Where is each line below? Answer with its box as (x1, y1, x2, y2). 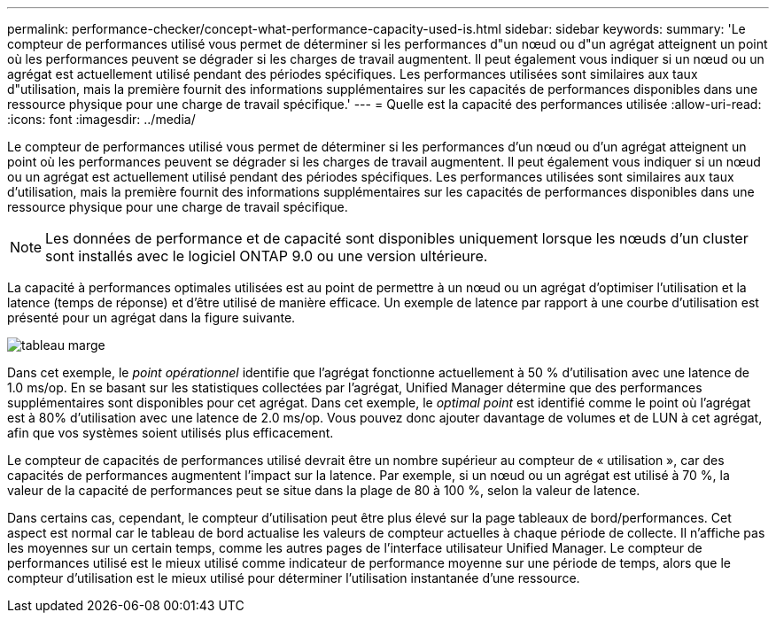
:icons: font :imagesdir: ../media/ (7, 112, 196, 127)
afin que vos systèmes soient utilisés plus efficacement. (7, 425, 334, 440)
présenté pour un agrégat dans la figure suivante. (7, 310, 296, 325)
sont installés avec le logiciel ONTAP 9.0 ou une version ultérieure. (45, 247, 488, 265)
